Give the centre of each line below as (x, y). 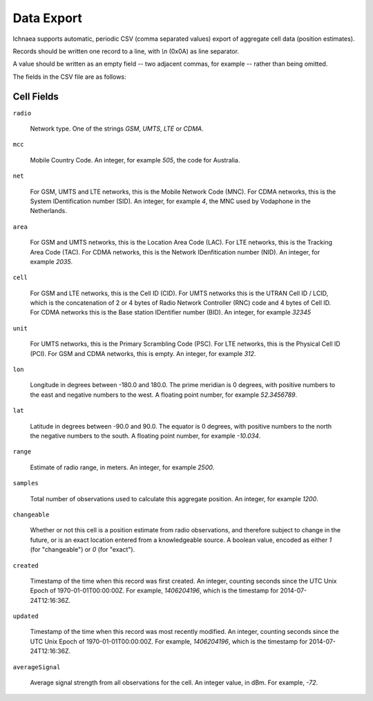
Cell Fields (36, 96)
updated (26, 616)
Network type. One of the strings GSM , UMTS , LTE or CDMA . (117, 129)
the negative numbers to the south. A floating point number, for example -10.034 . (145, 436)
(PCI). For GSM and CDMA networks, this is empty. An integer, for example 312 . (143, 353)
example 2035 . (51, 261)
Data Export (48, 18)
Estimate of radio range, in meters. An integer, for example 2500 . (122, 467)
